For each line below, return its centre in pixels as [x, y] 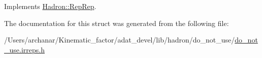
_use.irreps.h [24, 49]
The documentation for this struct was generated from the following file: [117, 23]
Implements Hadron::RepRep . [50, 6]
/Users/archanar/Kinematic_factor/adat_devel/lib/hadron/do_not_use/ [120, 40]
